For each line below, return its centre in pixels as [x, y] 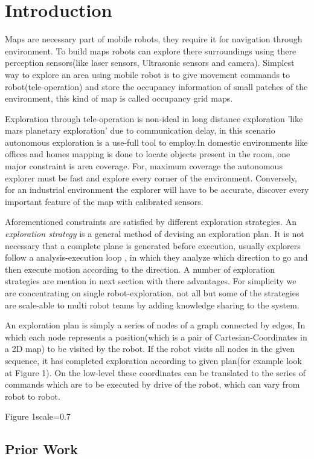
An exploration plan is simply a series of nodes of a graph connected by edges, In [155, 325]
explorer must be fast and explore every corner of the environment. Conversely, [151, 177]
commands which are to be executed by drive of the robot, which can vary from [152, 384]
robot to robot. [33, 396]
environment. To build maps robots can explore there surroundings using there [151, 50]
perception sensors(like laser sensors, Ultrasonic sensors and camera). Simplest [150, 63]
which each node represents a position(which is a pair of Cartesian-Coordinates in [156, 337]
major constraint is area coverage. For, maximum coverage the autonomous [144, 166]
